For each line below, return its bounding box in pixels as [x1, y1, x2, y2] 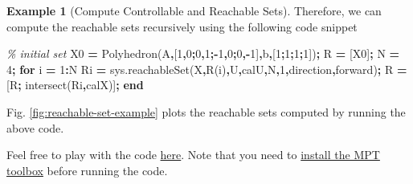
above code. [6, 119, 64, 136]
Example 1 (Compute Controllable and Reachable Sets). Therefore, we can [6, 2, 382, 18]
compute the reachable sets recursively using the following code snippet [6, 18, 358, 35]
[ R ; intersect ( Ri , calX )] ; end [6, 76, 144, 93]
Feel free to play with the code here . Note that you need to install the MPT [6, 146, 380, 163]
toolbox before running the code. [6, 162, 168, 178]
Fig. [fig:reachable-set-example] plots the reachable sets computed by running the [6, 103, 406, 120]
